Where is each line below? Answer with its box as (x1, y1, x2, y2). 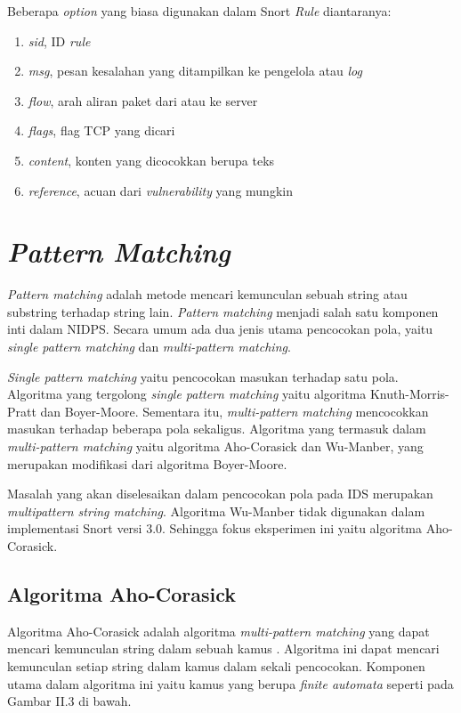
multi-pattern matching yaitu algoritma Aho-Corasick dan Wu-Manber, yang (7, 437, 424, 456)
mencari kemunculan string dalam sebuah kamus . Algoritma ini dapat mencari (7, 639, 440, 658)
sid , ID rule (28, 31, 91, 50)
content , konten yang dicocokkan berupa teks (28, 150, 275, 169)
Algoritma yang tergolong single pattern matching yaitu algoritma (7, 385, 367, 403)
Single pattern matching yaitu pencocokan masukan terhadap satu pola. (7, 367, 399, 385)
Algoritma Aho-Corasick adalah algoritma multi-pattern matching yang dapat (7, 621, 430, 640)
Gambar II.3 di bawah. (7, 692, 132, 710)
